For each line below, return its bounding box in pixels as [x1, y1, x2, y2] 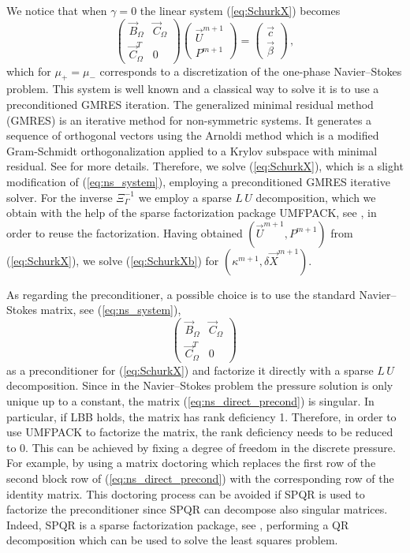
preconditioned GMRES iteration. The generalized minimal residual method [6, 95, 374, 112]
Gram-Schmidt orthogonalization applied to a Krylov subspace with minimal [6, 142, 378, 159]
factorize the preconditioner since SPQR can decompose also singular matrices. [6, 501, 388, 518]
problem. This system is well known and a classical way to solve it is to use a [6, 80, 379, 97]
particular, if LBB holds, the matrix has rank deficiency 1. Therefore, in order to [6, 408, 397, 424]
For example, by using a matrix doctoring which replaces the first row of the [6, 454, 376, 471]
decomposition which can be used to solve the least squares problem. [6, 532, 338, 548]
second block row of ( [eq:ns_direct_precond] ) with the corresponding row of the [6, 470, 394, 487]
